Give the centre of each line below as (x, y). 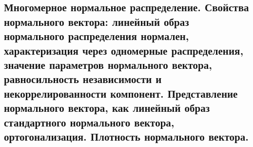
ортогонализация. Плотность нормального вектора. (126, 136)
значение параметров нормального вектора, (108, 64)
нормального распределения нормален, (97, 36)
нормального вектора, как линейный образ (107, 108)
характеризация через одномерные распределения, (124, 50)
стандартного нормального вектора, (89, 122)
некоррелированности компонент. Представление (121, 93)
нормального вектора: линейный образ (97, 21)
